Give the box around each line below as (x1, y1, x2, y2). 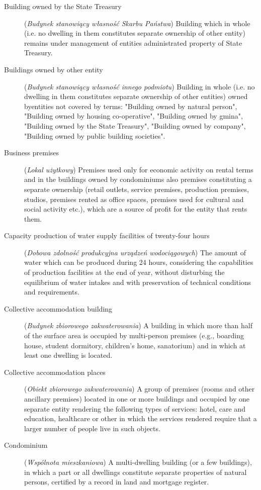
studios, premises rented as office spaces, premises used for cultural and (24, 193, 244, 204)
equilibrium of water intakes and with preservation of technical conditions (24, 276, 251, 287)
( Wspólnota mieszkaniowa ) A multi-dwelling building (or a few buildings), (24, 456, 252, 467)
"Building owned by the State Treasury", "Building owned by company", (24, 120, 246, 131)
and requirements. (24, 286, 79, 297)
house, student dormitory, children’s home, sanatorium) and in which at (24, 340, 246, 350)
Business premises (4, 147, 59, 158)
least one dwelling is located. (24, 350, 113, 360)
